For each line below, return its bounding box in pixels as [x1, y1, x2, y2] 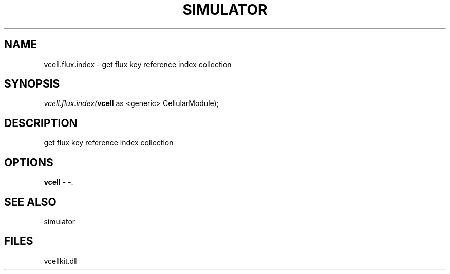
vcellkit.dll [44, 256, 78, 265]
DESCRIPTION [4, 116, 78, 130]
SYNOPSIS [4, 77, 60, 91]
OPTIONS [4, 156, 53, 169]
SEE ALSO [4, 195, 57, 208]
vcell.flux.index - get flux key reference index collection [44, 59, 232, 69]
